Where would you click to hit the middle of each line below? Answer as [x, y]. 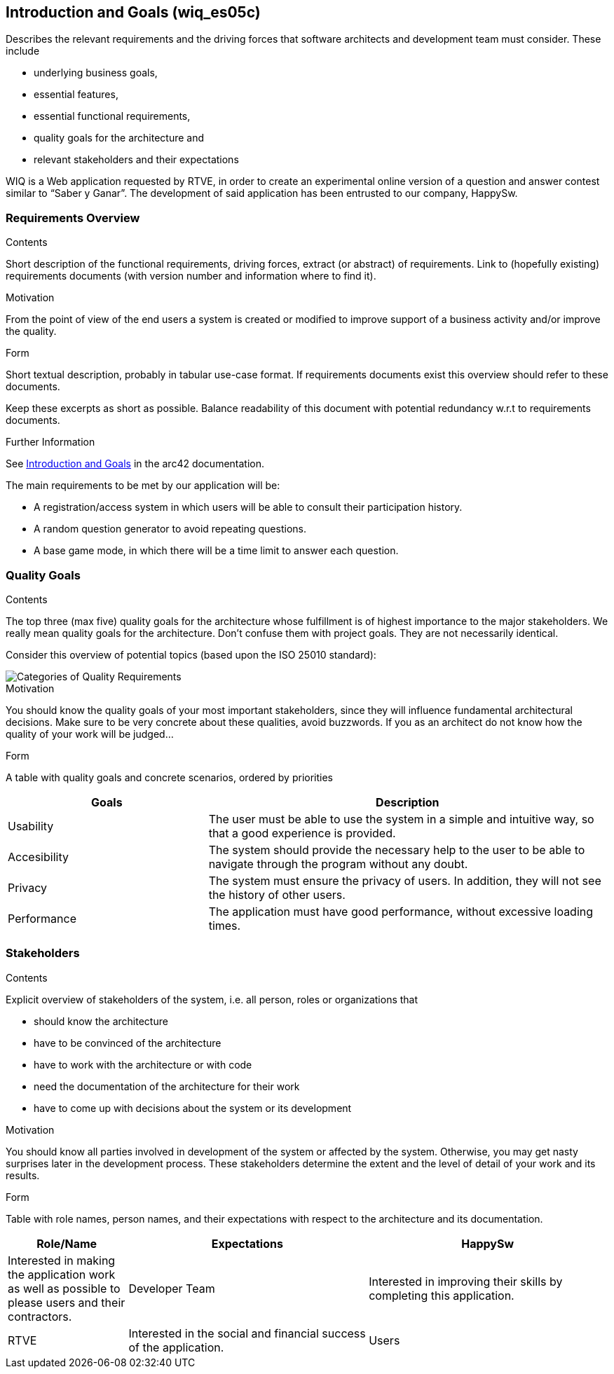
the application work [62, 1274]
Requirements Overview [73, 218]
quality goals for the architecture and [119, 138]
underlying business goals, [96, 73]
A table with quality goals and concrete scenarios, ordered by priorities [170, 777]
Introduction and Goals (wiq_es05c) [133, 12]
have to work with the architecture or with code [143, 1064]
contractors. [40, 1316]
